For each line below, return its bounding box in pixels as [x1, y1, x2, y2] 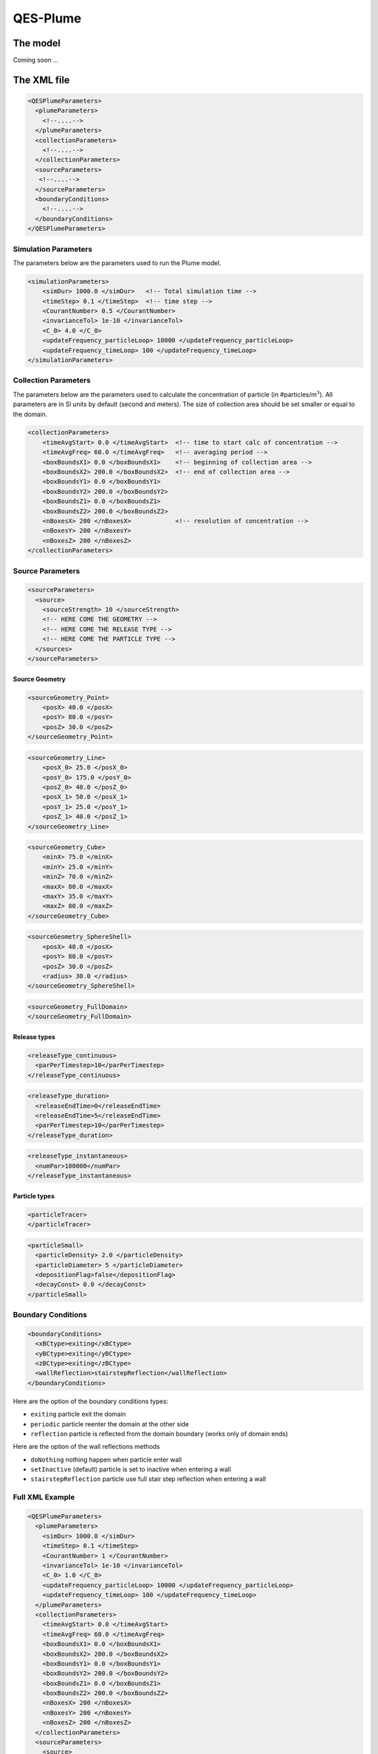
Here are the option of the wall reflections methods [13, 1442, 160, 1451]
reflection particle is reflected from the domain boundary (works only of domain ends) [30, 1429, 288, 1438]
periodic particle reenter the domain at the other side [30, 1419, 189, 1428]
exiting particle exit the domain [30, 1410, 126, 1419]
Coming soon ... [13, 56, 59, 65]
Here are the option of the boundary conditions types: [13, 1397, 169, 1405]
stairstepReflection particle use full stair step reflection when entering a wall [30, 1475, 266, 1483]
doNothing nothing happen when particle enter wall [30, 1455, 182, 1464]
